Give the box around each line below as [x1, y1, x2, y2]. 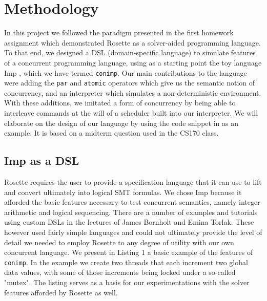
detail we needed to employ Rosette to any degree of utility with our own [4, 236, 234, 247]
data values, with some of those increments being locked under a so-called [4, 267, 236, 277]
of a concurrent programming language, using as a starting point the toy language [4, 57, 262, 68]
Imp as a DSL [4, 153, 79, 168]
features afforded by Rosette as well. [4, 287, 118, 297]
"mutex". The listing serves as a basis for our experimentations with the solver [4, 276, 250, 287]
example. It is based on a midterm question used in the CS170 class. [4, 127, 219, 138]
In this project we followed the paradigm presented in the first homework [4, 27, 234, 38]
